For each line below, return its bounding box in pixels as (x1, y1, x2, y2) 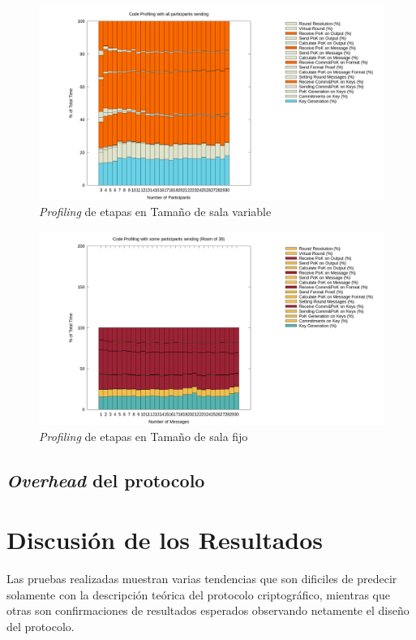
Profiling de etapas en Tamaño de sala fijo (39, 427, 248, 444)
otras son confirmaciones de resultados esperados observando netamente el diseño (6, 602, 410, 619)
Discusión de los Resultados (6, 523, 324, 556)
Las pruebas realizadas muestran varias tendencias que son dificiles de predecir (6, 570, 397, 587)
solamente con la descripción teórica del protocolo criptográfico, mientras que (6, 586, 390, 603)
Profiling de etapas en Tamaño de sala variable (39, 203, 272, 220)
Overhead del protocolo (6, 467, 205, 492)
